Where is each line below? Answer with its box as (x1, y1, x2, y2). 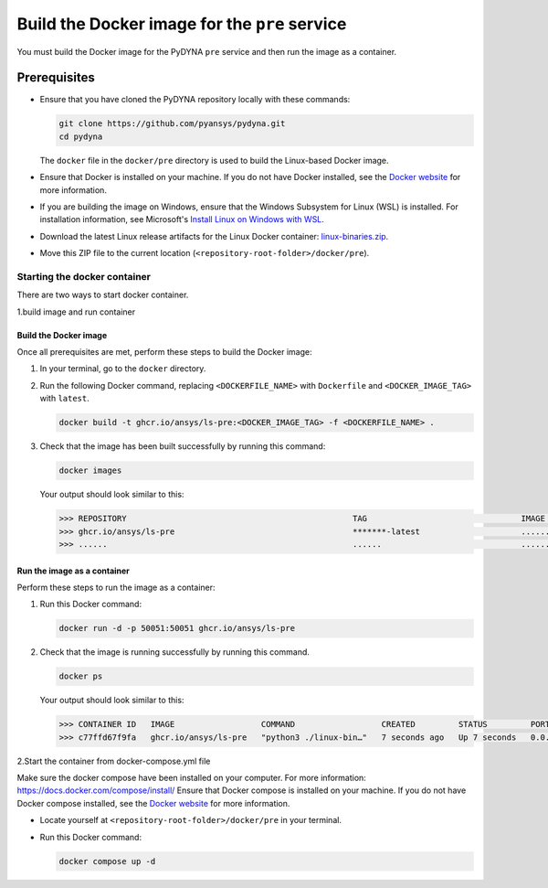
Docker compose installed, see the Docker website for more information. (16, 797, 290, 808)
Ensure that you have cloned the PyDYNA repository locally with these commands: (39, 94, 351, 105)
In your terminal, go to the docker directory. (39, 363, 206, 374)
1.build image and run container (16, 306, 136, 317)
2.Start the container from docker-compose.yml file (16, 755, 211, 766)
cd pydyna (58, 131, 103, 142)
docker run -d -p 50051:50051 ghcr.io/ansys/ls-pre (58, 623, 296, 634)
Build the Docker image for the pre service (16, 14, 347, 34)
